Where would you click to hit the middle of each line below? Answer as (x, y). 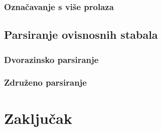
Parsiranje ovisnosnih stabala (81, 35)
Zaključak (38, 118)
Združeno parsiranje (45, 82)
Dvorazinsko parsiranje (51, 59)
